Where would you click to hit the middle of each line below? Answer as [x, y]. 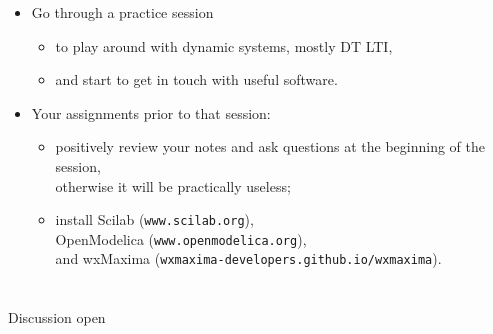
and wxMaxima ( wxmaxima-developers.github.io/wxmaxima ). [248, 258]
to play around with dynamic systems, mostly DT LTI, [224, 45]
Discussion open [57, 317]
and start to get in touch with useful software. [196, 79]
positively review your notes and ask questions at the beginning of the [270, 146]
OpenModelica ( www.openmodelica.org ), [181, 238]
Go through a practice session [122, 12]
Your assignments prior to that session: [151, 112]
